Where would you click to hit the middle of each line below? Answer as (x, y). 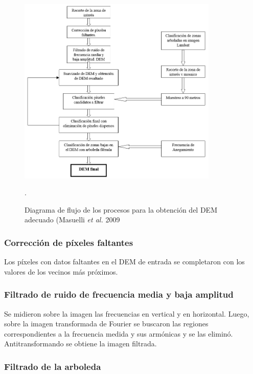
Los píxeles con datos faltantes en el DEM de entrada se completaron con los (124, 262)
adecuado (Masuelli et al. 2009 (72, 220)
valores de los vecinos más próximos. (61, 271)
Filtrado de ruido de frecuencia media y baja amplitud (119, 294)
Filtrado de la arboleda (53, 366)
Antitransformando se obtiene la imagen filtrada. (80, 344)
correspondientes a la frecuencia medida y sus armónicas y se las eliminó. (119, 333)
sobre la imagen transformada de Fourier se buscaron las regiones (106, 324)
